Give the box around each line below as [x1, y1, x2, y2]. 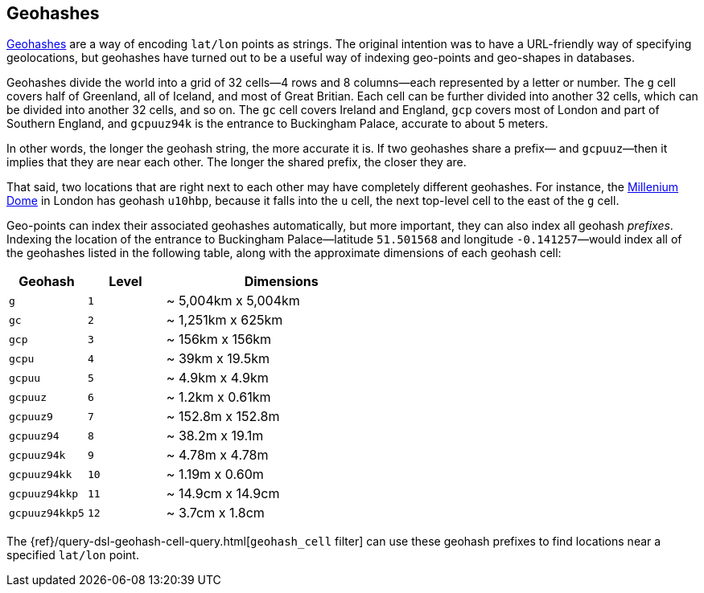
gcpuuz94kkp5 [9, 506, 84, 519]
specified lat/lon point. [6, 548, 139, 562]
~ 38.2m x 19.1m [166, 427, 264, 444]
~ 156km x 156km [166, 331, 272, 348]
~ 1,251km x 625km [166, 312, 283, 329]
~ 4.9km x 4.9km [166, 370, 269, 386]
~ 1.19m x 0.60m [166, 466, 264, 483]
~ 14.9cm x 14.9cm [166, 485, 280, 502]
